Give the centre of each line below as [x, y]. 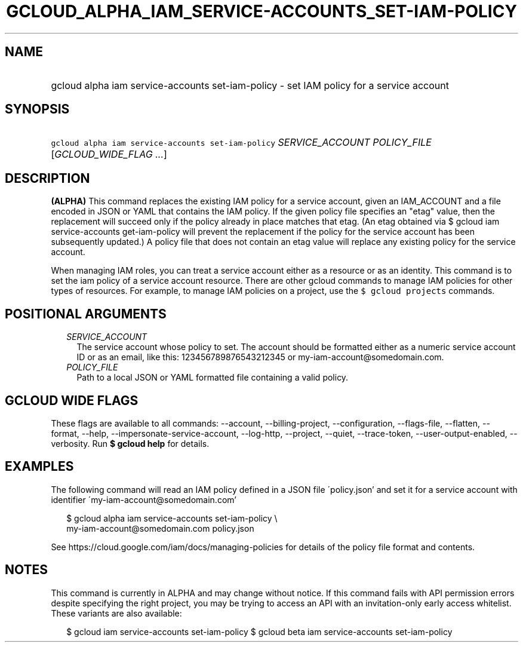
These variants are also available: [116, 613]
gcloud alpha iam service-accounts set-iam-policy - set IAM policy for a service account [250, 85]
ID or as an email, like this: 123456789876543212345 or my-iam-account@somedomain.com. [260, 357]
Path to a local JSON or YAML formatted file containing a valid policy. [213, 378]
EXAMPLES [39, 467]
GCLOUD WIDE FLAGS [72, 400]
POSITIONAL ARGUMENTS [86, 314]
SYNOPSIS [37, 109]
